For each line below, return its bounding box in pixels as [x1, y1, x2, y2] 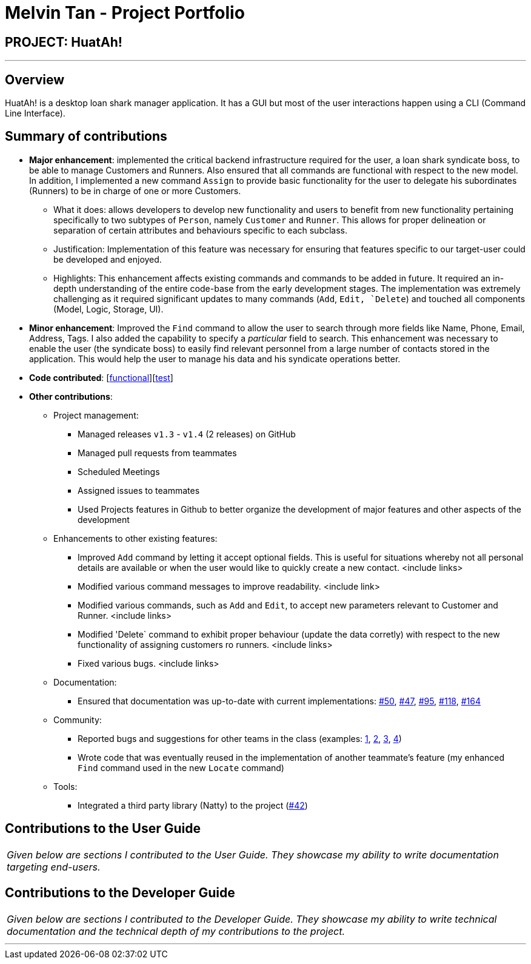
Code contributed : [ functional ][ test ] [29, 372, 173, 383]
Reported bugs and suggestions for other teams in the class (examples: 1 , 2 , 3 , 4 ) [78, 733, 402, 744]
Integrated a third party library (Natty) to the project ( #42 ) [78, 800, 308, 811]
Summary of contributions [5, 129, 167, 144]
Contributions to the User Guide [5, 821, 201, 837]
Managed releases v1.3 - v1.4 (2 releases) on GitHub [78, 428, 296, 439]
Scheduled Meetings [78, 466, 160, 477]
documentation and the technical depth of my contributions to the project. [7, 925, 346, 937]
